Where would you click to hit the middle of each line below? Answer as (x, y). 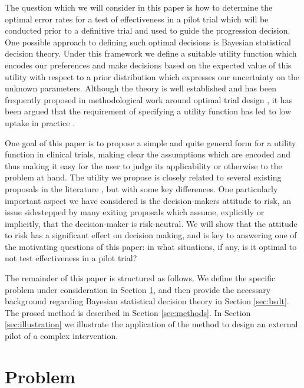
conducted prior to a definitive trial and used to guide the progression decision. (148, 30)
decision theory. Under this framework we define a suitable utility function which (151, 53)
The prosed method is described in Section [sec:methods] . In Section (128, 312)
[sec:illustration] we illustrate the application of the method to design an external (151, 324)
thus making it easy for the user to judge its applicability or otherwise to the (143, 165)
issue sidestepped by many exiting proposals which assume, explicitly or (135, 212)
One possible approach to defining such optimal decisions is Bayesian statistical (148, 42)
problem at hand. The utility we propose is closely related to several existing (143, 177)
